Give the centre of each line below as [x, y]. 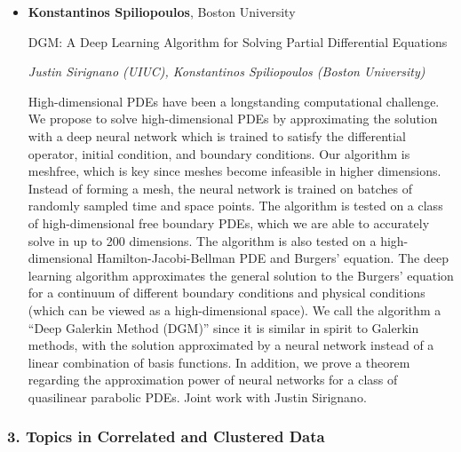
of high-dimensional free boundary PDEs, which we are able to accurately [229, 222]
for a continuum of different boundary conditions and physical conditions [227, 293]
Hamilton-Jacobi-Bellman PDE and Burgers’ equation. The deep [272, 258]
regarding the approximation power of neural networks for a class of [213, 380]
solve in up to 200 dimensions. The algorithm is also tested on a [202, 240]
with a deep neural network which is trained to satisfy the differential [217, 135]
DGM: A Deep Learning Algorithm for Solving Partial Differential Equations [238, 41]
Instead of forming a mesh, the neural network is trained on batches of [220, 188]
